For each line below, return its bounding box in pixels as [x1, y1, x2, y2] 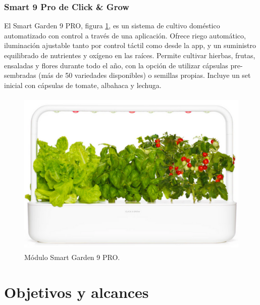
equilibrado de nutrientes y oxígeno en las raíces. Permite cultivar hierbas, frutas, [4, 50, 255, 60]
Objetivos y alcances [4, 282, 149, 302]
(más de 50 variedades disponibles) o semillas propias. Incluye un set [38, 70, 251, 80]
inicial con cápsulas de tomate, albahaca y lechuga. [4, 79, 162, 90]
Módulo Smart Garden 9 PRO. [24, 252, 120, 263]
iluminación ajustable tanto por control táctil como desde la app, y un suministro [4, 40, 256, 51]
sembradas [4, 70, 36, 80]
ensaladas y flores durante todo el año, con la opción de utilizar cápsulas [4, 60, 228, 70]
